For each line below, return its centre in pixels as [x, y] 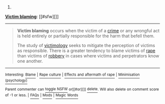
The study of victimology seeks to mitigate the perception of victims [86, 45]
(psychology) [16, 80]
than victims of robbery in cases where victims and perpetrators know [88, 56]
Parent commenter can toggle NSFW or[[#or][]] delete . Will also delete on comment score [82, 89]
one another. [30, 61]
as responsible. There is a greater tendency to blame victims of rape [86, 51]
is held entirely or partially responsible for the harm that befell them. [86, 36]
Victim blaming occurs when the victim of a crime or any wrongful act [88, 31]
